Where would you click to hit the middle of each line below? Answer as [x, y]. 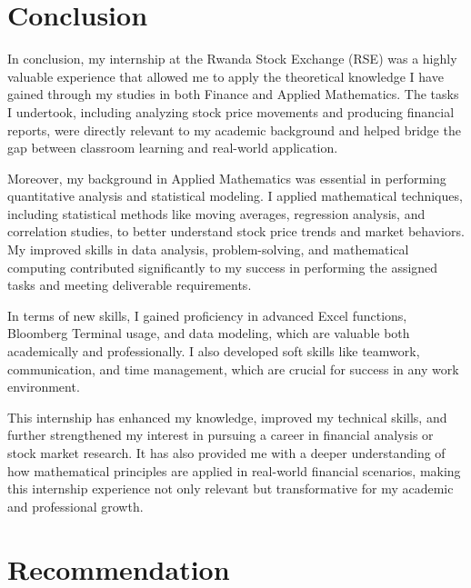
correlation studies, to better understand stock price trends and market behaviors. [236, 231]
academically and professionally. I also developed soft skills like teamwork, [214, 351]
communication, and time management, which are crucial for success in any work [233, 369]
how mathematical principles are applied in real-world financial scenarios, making [234, 470]
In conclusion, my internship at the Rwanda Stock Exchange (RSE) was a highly [232, 59]
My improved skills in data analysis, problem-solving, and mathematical [208, 249]
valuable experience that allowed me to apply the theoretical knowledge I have [225, 76]
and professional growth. [75, 506]
